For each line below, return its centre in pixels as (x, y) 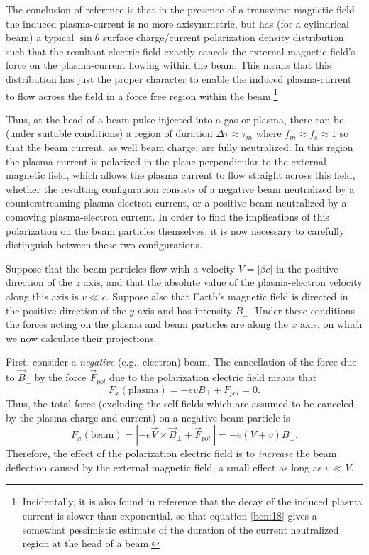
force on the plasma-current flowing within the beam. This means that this (169, 65)
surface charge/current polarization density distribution (223, 37)
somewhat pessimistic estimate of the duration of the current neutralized (181, 529)
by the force (60, 377)
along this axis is (42, 296)
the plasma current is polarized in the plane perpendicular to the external (166, 161)
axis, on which (331, 324)
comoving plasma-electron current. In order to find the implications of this (167, 216)
